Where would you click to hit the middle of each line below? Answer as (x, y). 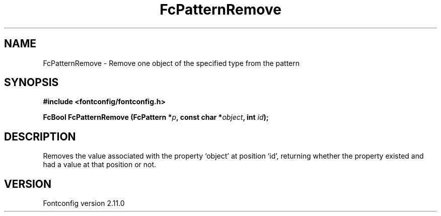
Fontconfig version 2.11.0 (84, 203)
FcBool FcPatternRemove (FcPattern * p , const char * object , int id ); (156, 117)
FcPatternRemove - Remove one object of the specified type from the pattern (171, 63)
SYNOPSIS (31, 83)
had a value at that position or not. (100, 165)
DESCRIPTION (40, 136)
